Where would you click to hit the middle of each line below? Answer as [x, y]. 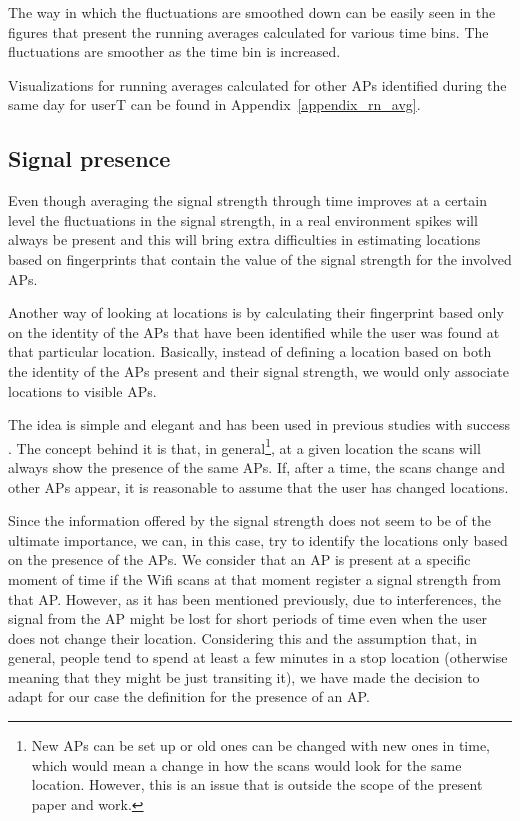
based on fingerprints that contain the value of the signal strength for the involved [260, 258]
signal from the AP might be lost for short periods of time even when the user [248, 618]
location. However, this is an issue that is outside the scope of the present [257, 784]
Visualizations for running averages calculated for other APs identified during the [257, 84]
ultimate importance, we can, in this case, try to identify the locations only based [258, 539]
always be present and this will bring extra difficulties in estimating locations [244, 239]
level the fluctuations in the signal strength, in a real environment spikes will [243, 219]
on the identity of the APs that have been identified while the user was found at [254, 331]
